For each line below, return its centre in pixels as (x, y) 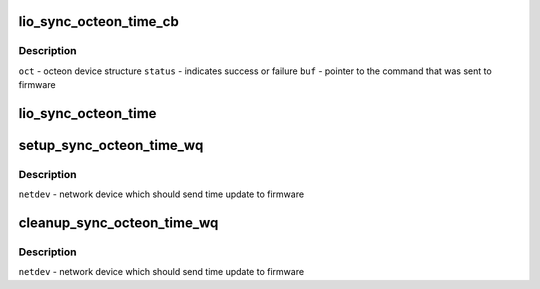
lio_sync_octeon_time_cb (98, 21)
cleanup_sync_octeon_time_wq (118, 223)
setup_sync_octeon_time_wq (111, 145)
